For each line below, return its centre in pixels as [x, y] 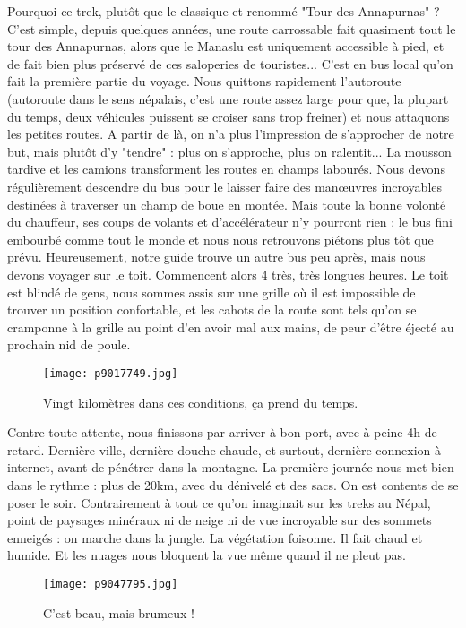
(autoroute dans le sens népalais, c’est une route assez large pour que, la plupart [228, 98]
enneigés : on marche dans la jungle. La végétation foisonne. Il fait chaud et [215, 537]
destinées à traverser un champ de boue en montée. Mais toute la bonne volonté [227, 204]
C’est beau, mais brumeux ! [119, 612]
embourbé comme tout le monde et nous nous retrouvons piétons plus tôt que [220, 239]
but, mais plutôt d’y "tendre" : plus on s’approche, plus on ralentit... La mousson [229, 151]
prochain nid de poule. [69, 344]
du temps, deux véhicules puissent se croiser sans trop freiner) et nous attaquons [229, 116]
